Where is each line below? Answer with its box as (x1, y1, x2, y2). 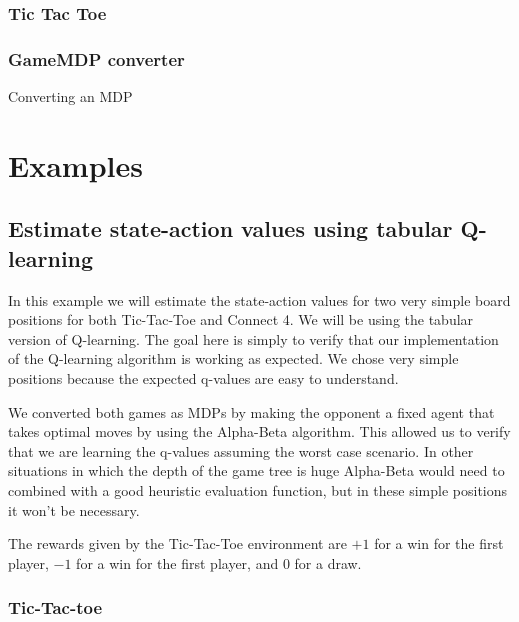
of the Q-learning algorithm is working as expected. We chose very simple (8, 348, 459, 369)
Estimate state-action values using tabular (8, 213, 453, 244)
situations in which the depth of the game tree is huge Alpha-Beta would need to (8, 460, 505, 481)
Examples (8, 144, 143, 185)
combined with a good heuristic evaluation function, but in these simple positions (8, 479, 508, 500)
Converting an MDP (8, 86, 133, 107)
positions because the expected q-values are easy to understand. (8, 368, 399, 388)
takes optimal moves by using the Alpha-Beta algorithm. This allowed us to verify (8, 421, 511, 442)
